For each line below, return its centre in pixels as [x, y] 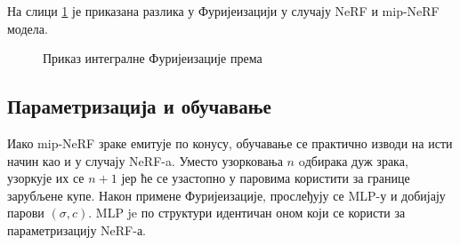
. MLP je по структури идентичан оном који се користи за [247, 213]
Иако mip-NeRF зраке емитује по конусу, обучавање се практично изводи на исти [230, 142]
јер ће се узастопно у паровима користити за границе [266, 178]
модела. [28, 28]
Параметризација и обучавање [139, 106]
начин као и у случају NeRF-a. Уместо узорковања [145, 160]
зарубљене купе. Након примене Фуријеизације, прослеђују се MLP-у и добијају [226, 195]
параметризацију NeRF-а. [77, 229]
